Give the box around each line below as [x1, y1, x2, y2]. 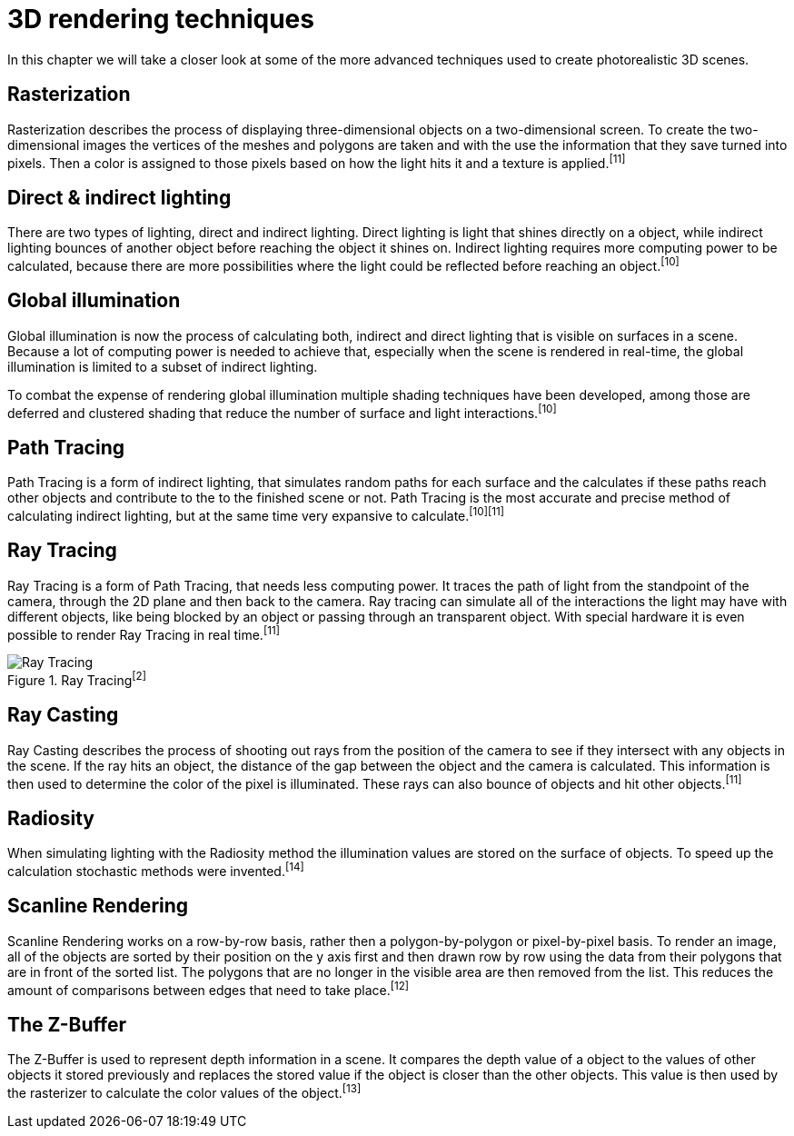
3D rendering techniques [7, 4, 314, 35]
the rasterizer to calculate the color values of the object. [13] [7, 1082, 362, 1101]
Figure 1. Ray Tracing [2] [7, 670, 146, 688]
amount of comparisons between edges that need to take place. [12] [7, 979, 410, 998]
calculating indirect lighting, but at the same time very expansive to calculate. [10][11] [7, 505, 504, 523]
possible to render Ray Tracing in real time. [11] [7, 623, 280, 643]
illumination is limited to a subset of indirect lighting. [7, 358, 318, 374]
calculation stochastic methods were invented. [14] [7, 861, 304, 879]
